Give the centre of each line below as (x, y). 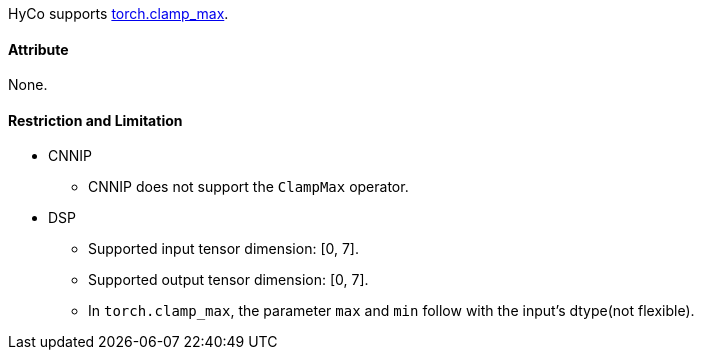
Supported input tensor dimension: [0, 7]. (223, 249)
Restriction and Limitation (95, 120)
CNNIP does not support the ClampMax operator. (248, 187)
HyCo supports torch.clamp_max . (118, 13)
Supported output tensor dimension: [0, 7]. (228, 280)
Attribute (38, 49)
